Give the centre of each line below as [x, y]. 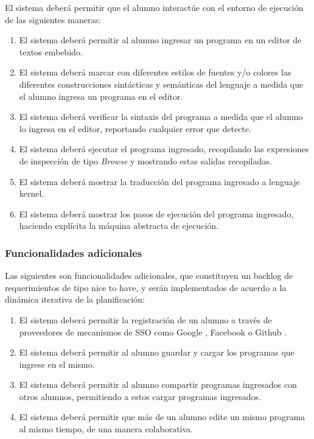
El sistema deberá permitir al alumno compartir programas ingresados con [158, 385]
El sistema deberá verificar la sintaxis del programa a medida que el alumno [161, 117]
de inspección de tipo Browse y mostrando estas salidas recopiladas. [145, 160]
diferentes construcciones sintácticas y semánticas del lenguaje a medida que [161, 84]
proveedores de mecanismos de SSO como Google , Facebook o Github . [153, 332]
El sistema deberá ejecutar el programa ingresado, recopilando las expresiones [164, 149]
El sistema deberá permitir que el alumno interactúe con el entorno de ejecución [154, 7]
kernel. [32, 193]
